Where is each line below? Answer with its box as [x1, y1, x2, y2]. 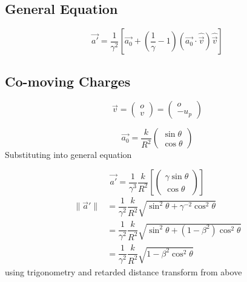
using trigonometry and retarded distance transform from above [5, 266, 242, 278]
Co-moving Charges [5, 71, 131, 90]
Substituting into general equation [5, 148, 132, 161]
